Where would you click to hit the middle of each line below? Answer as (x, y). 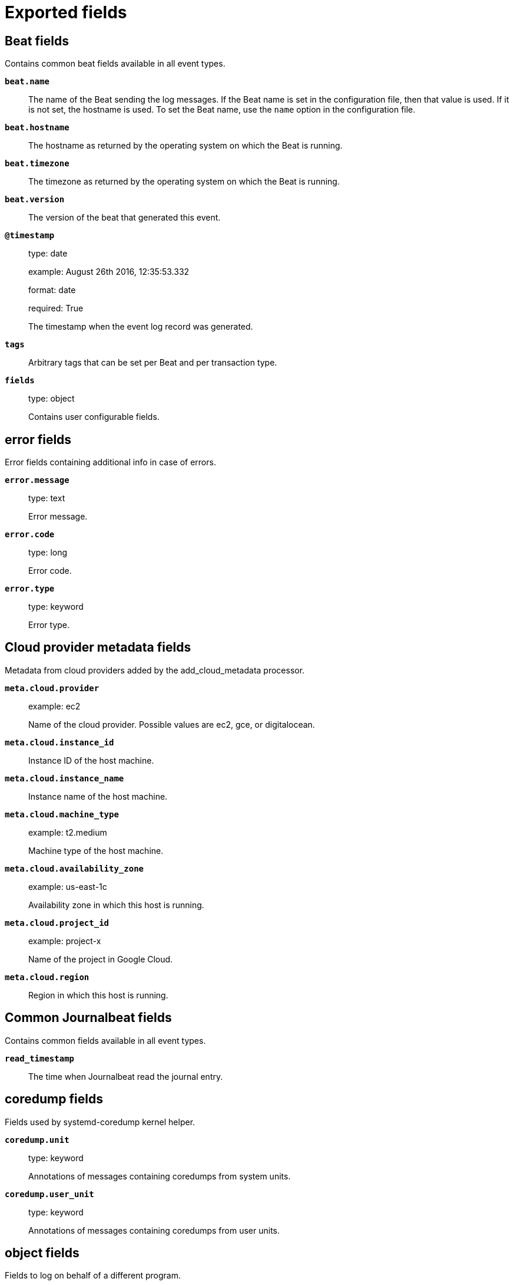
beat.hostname (37, 128)
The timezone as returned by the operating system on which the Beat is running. (184, 182)
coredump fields (54, 1099)
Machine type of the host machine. (96, 850)
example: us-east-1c (68, 886)
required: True (56, 308)
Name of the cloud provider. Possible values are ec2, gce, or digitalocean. (172, 724)
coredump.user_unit (49, 1194)
